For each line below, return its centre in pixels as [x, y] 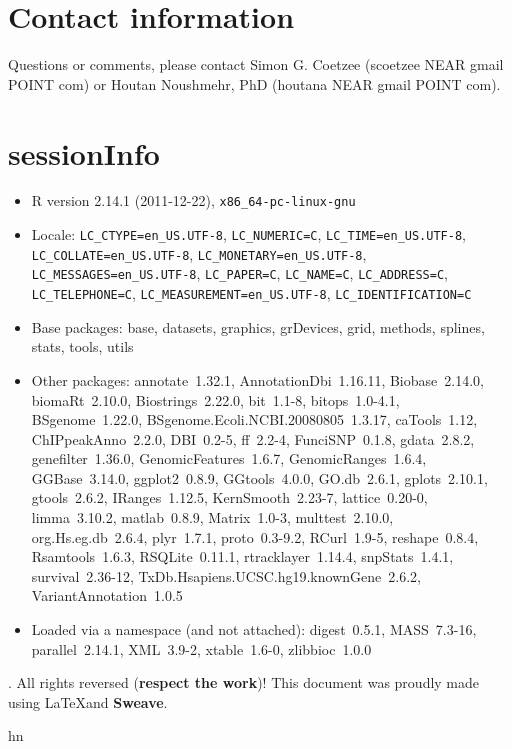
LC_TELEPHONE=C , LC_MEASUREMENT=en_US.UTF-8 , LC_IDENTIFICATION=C [251, 293]
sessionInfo [84, 152]
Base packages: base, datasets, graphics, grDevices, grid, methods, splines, [258, 326]
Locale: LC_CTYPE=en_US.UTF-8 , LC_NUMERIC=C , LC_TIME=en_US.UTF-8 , [248, 234]
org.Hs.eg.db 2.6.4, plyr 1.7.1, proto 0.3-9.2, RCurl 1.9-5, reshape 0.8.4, [255, 536]
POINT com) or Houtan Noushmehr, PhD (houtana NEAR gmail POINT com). [254, 83]
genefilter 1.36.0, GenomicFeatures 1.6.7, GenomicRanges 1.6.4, [229, 458]
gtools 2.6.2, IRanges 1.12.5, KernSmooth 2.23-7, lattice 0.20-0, [229, 497]
